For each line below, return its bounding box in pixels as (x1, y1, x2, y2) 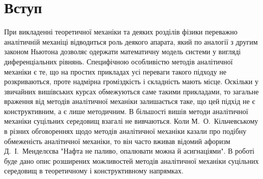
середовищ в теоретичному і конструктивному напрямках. (4, 165, 184, 176)
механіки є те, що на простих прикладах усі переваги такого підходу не (4, 66, 226, 77)
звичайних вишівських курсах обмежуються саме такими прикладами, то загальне (4, 86, 259, 96)
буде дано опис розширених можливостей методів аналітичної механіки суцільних (4, 155, 259, 166)
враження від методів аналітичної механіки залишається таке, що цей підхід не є (4, 96, 255, 106)
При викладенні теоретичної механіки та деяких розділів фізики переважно (4, 26, 238, 37)
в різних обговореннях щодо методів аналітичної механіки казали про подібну (4, 126, 247, 136)
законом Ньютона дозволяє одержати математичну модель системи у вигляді (4, 46, 241, 57)
